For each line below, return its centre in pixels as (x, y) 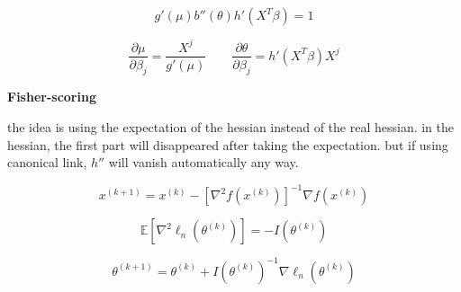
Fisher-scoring (52, 97)
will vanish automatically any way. (203, 162)
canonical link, (47, 162)
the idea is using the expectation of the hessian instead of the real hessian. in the (231, 126)
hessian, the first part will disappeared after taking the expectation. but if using (228, 144)
